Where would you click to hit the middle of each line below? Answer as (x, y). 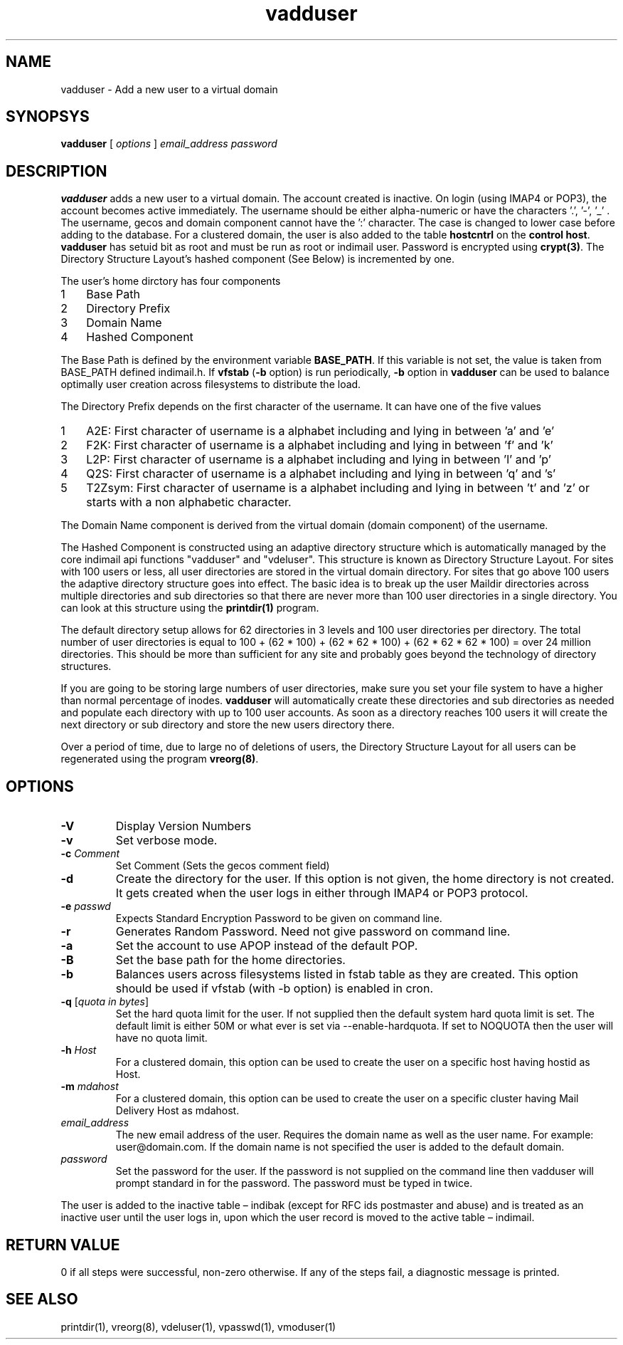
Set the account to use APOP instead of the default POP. (267, 946)
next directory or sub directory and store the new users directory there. (228, 725)
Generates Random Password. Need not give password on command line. (313, 932)
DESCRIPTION (57, 171)
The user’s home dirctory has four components (171, 281)
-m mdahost (90, 1087)
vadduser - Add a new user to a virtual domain (169, 89)
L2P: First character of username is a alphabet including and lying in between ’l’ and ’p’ (319, 460)
